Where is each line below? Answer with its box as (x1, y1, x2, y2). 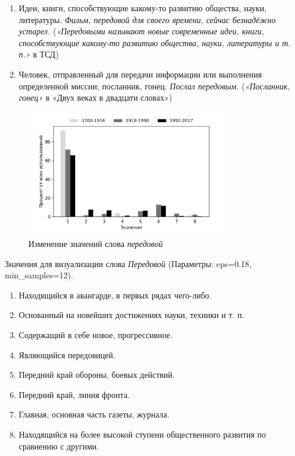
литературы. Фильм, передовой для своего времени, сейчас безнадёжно (18, 13, 276, 25)
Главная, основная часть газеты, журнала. (18, 408, 169, 420)
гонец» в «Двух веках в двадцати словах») (18, 91, 172, 104)
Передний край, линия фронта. (18, 388, 130, 400)
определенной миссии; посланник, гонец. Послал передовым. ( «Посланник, (18, 79, 290, 92)
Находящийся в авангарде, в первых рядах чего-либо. (18, 288, 212, 301)
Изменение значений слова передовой (28, 237, 163, 250)
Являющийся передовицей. (18, 348, 116, 361)
